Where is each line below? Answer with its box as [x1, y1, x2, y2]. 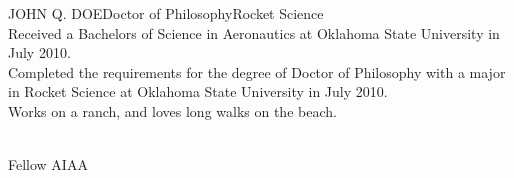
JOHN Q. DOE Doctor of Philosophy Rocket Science [8, 3, 324, 23]
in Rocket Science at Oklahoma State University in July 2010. [8, 81, 388, 102]
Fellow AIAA [8, 154, 88, 175]
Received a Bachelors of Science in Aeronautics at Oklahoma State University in [8, 22, 500, 43]
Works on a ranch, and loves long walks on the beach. [8, 100, 337, 121]
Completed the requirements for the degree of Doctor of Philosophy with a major [8, 61, 506, 82]
